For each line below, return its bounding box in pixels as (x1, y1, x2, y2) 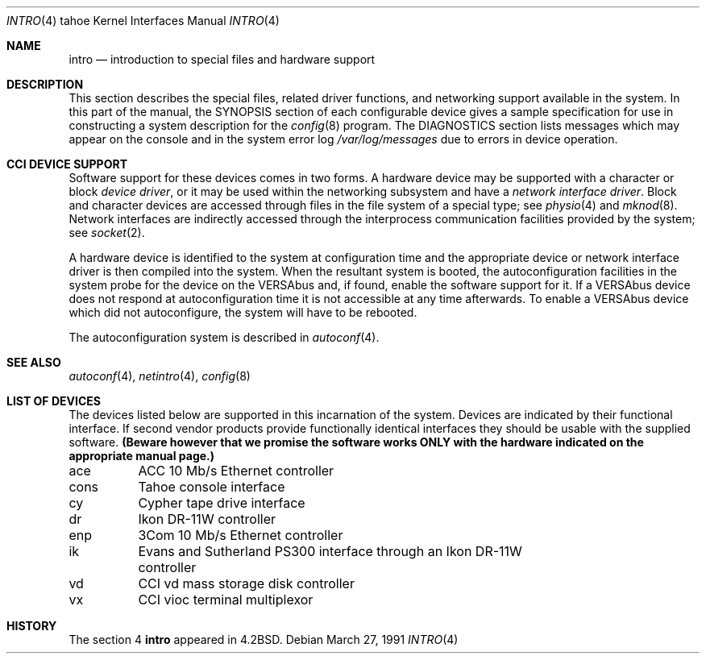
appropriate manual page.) (69, 449, 215, 463)
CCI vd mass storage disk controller (138, 575, 355, 592)
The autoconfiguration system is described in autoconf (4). (69, 330, 380, 344)
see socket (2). (69, 226, 145, 239)
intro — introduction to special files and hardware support (69, 52, 376, 66)
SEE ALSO (6, 355, 61, 369)
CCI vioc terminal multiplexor (138, 592, 314, 608)
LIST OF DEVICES (6, 394, 101, 408)
